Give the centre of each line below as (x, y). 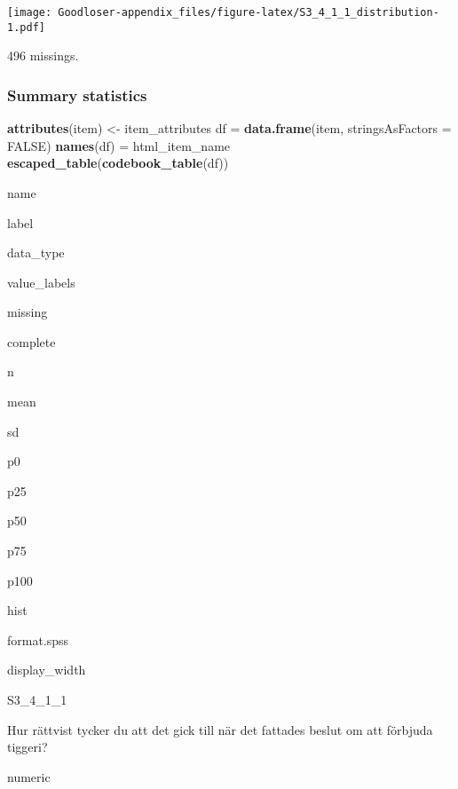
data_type (36, 252)
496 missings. (43, 55)
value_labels (41, 282)
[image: (30, 12)
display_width (47, 670)
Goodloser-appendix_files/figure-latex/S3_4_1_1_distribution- (249, 12)
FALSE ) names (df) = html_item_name (119, 145)
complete (32, 341)
